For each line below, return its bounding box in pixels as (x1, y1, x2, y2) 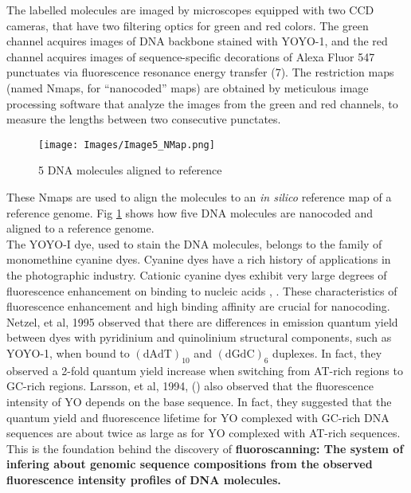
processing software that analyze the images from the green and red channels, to (6, 95, 398, 112)
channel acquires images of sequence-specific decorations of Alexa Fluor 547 (6, 48, 375, 65)
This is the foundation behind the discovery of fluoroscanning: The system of (6, 440, 404, 456)
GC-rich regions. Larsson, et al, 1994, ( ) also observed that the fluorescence (6, 378, 374, 394)
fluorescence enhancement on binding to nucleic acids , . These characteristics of (6, 282, 397, 299)
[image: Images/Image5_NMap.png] (38, 139, 215, 151)
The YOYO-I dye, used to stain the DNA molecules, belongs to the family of (6, 235, 382, 252)
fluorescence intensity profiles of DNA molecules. (6, 471, 281, 487)
